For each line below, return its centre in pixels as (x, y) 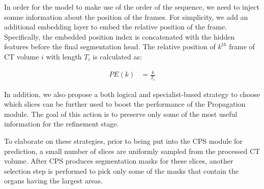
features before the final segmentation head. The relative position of (110, 46)
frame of (242, 46)
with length (64, 56)
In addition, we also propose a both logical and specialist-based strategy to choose (132, 94)
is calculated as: (117, 56)
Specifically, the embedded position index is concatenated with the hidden (120, 36)
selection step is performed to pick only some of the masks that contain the (121, 170)
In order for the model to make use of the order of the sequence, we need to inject (132, 7)
